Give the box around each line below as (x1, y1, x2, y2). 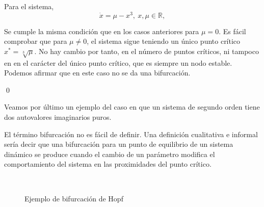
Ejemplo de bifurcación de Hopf (24, 193, 123, 203)
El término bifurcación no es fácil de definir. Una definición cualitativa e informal (4, 128, 258, 139)
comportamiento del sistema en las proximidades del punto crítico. (4, 159, 212, 169)
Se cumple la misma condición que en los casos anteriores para (4, 25, 199, 36)
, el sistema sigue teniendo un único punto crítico (87, 36, 241, 46)
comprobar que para (4, 36, 67, 46)
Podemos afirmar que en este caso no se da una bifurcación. (4, 67, 191, 78)
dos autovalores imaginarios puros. (4, 112, 112, 122)
